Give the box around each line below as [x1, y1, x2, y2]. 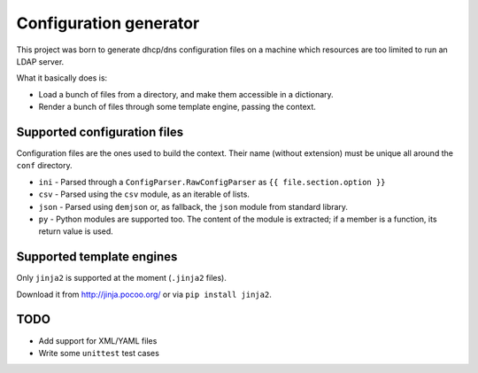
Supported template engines [16, 249, 178, 265]
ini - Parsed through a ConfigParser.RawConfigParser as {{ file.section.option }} [38, 176, 386, 187]
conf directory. [16, 160, 73, 171]
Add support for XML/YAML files [38, 335, 158, 346]
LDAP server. [16, 56, 65, 66]
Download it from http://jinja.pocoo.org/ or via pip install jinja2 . [16, 289, 272, 299]
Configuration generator [16, 13, 200, 33]
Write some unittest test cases [38, 347, 159, 358]
